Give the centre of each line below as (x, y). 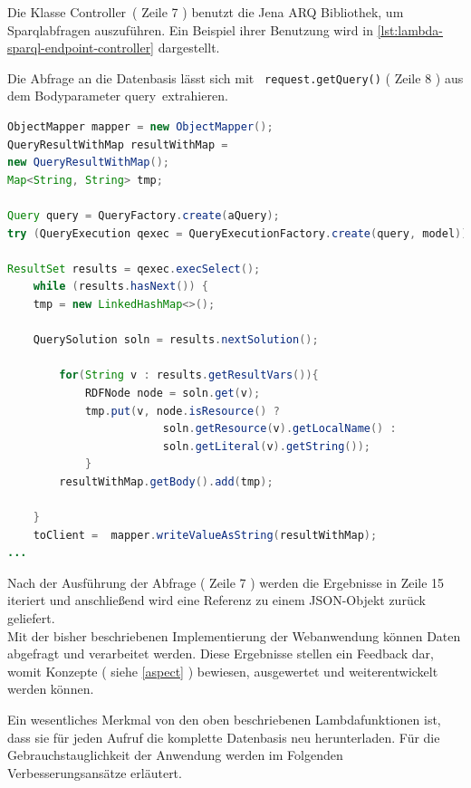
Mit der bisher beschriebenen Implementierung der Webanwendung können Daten (234, 635)
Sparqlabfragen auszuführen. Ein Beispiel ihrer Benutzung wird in (190, 29)
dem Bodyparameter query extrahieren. (118, 96)
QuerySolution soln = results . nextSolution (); (176, 340)
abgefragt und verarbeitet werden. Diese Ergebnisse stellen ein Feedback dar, (221, 653)
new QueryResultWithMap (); (88, 163)
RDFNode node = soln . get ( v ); (173, 393)
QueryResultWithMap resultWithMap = (118, 144)
